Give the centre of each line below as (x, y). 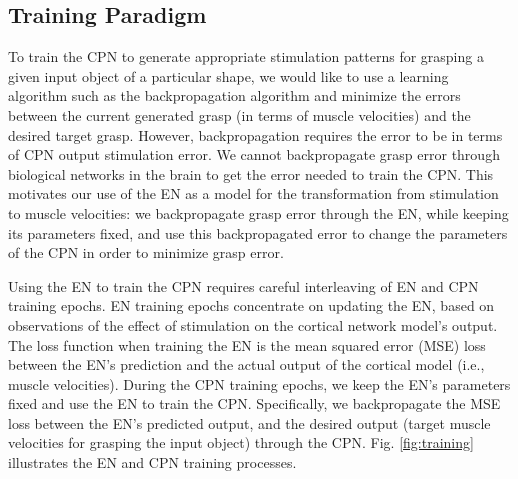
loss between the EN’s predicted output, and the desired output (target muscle (249, 422)
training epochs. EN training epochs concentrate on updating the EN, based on (251, 305)
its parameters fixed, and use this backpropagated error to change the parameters (258, 232)
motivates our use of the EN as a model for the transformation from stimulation (253, 193)
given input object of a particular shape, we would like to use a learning (228, 75)
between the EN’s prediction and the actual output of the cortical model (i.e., (246, 364)
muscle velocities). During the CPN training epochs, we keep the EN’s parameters (259, 383)
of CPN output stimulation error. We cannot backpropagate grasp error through (254, 154)
